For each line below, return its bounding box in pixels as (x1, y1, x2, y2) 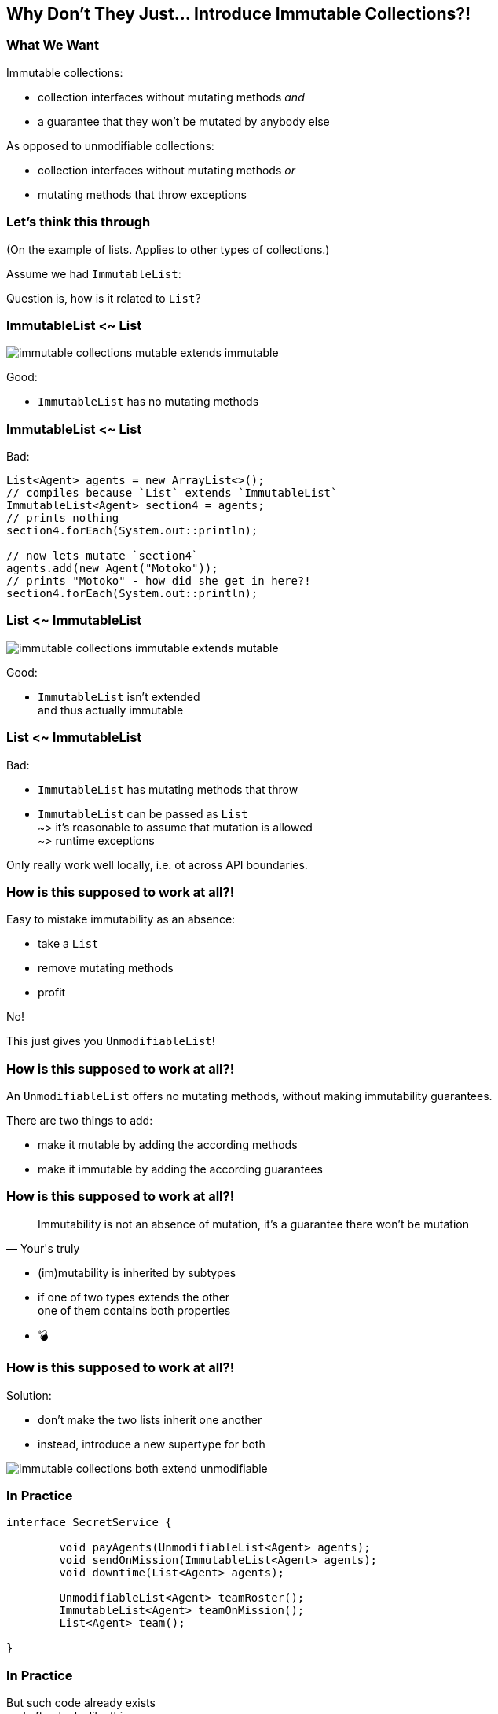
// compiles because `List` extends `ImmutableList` (6, 486, 338, 500)
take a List (38, 937, 99, 951)
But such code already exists (6, 1696, 156, 1710)
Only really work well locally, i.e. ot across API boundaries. (6, 857, 308, 872)
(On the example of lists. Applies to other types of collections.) (6, 242, 330, 256)
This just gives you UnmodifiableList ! (6, 1034, 215, 1048)
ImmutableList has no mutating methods (38, 395, 259, 409)
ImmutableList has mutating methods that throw (38, 782, 298, 796)
